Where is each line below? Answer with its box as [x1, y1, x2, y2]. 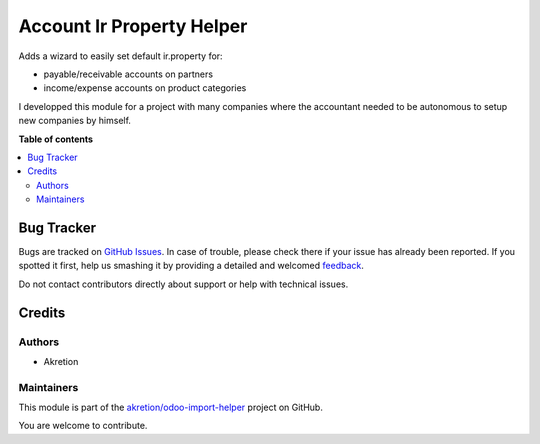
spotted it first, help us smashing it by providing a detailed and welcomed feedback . [18, 260, 365, 272]
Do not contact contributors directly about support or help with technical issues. [18, 278, 349, 290]
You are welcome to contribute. [18, 420, 148, 432]
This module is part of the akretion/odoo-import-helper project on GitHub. [18, 401, 324, 414]
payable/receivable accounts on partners [43, 68, 214, 80]
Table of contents [18, 133, 94, 145]
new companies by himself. [18, 115, 132, 127]
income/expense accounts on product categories [43, 82, 247, 94]
